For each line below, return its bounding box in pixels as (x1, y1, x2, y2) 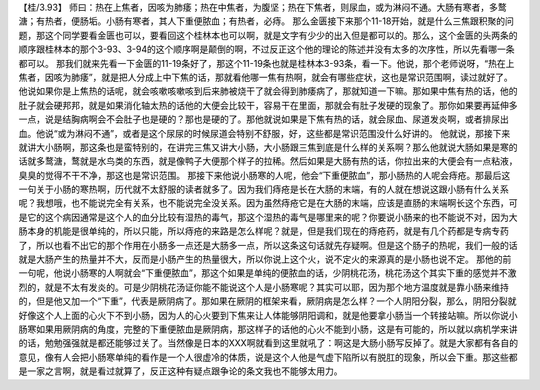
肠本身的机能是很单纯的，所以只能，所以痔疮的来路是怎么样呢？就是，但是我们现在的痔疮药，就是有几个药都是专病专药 (18, 225, 509, 237)
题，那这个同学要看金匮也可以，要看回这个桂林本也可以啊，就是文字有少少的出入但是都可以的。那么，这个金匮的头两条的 (18, 29, 518, 41)
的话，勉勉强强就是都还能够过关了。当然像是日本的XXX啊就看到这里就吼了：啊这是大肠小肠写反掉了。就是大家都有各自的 (18, 337, 519, 349)
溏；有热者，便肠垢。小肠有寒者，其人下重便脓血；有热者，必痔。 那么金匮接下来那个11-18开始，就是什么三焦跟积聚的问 (18, 15, 515, 27)
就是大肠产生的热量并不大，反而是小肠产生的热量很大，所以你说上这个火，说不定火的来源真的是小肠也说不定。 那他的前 (18, 253, 512, 265)
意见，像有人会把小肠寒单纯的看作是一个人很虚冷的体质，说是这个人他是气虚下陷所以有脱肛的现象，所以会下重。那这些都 (18, 351, 518, 363)
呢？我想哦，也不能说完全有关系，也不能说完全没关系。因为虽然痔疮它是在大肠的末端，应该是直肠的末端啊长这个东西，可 (18, 197, 518, 209)
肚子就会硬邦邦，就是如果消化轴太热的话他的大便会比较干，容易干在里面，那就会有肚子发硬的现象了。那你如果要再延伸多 (18, 99, 518, 111)
